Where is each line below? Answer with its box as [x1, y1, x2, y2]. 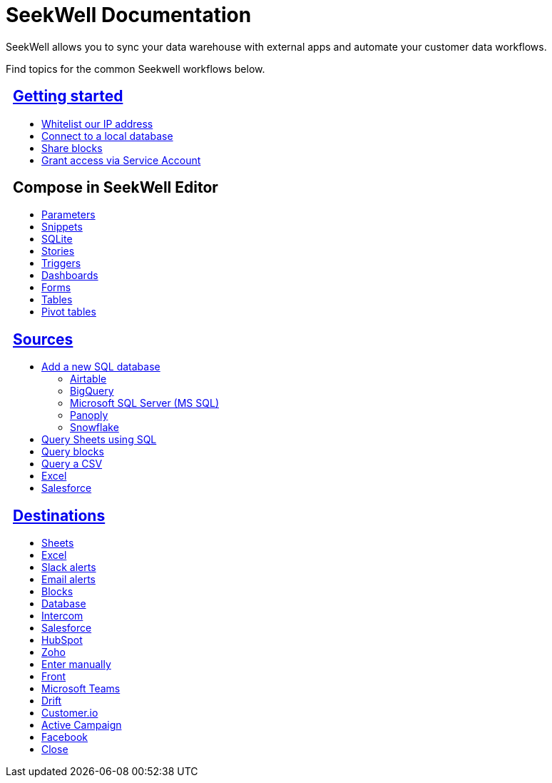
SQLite [41, 233, 73, 246]
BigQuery [70, 385, 114, 398]
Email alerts [41, 573, 96, 586]
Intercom [41, 610, 83, 622]
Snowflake [70, 421, 119, 434]
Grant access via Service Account [41, 153, 201, 166]
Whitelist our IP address [41, 117, 153, 130]
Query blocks [41, 445, 104, 458]
